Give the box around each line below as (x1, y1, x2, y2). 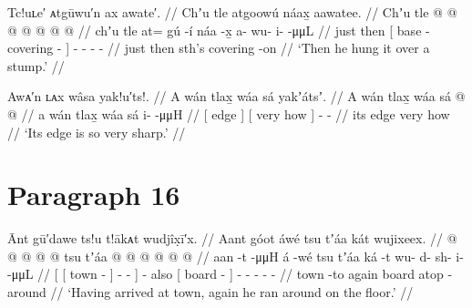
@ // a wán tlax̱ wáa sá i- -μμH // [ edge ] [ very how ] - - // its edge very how (7, 104, 450, 123)
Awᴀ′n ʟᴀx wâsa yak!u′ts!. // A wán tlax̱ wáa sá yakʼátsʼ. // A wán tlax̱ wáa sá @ (7, 87, 466, 106)
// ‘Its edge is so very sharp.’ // (7, 122, 186, 141)
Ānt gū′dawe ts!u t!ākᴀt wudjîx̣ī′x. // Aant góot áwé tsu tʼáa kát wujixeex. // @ (7, 229, 457, 248)
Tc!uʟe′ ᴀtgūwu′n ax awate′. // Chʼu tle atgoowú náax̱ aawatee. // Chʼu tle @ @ (7, 3, 457, 21)
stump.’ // (7, 56, 65, 75)
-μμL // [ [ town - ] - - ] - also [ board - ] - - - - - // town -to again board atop (7, 264, 444, 283)
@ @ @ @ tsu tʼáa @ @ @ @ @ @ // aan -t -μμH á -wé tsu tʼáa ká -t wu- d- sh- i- (7, 246, 464, 265)
